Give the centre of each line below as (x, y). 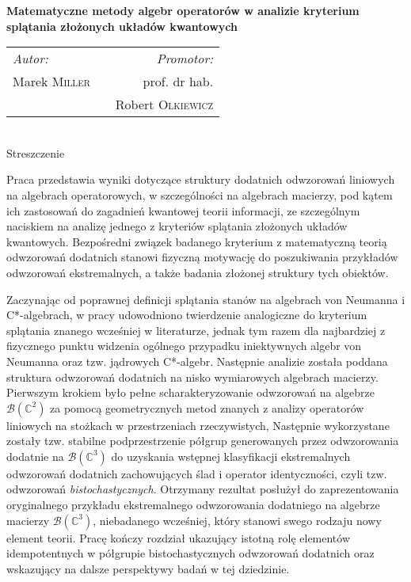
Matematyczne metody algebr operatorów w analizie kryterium (183, 10)
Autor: (30, 59)
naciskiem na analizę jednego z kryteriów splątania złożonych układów (177, 226)
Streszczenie (36, 152)
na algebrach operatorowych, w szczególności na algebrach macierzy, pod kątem (200, 194)
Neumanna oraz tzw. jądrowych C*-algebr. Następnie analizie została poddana (197, 361)
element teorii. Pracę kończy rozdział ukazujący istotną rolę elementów (179, 537)
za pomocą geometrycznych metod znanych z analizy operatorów (207, 407)
